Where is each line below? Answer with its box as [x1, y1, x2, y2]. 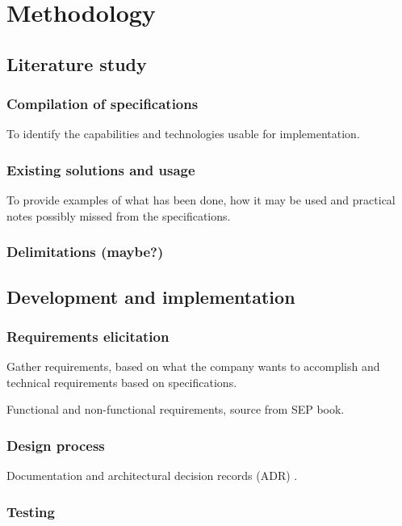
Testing [6, 501, 55, 521]
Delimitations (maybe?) [6, 242, 164, 262]
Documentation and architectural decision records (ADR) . [6, 467, 298, 484]
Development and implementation [6, 284, 295, 309]
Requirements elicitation [6, 326, 170, 346]
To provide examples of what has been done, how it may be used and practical [6, 191, 396, 208]
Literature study [6, 51, 147, 76]
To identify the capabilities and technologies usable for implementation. [6, 125, 360, 142]
